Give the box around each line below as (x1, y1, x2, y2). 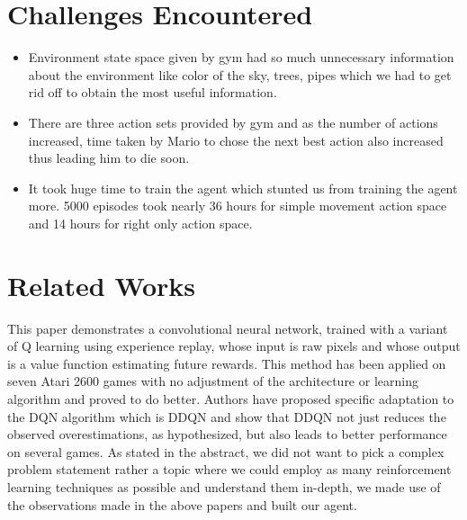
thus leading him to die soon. (28, 148, 190, 167)
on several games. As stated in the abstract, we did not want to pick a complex (7, 442, 445, 461)
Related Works (7, 266, 196, 303)
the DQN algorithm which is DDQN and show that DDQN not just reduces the (7, 407, 446, 426)
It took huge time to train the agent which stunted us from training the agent (28, 178, 458, 197)
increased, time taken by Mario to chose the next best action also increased (28, 130, 444, 149)
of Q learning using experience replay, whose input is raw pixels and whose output (7, 336, 461, 355)
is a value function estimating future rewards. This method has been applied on (7, 354, 446, 372)
